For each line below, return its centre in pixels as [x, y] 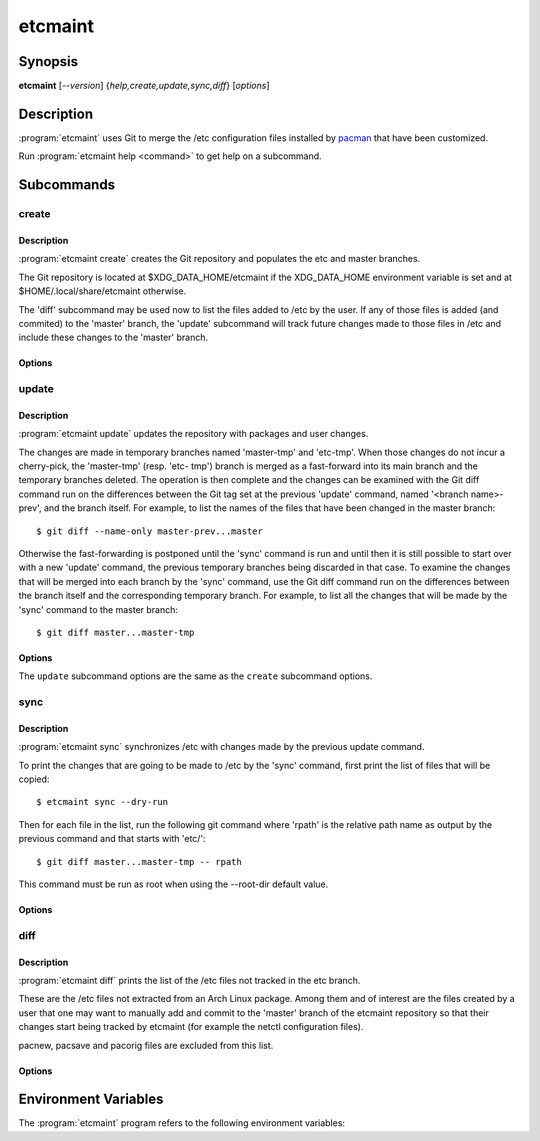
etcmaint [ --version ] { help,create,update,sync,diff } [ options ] [144, 86]
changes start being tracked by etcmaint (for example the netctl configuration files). [191, 1027]
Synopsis [48, 61]
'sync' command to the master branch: [98, 609]
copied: [34, 779]
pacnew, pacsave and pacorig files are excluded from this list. [146, 1045]
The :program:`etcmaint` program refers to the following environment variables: [181, 1123]
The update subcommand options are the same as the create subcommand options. [195, 676]
